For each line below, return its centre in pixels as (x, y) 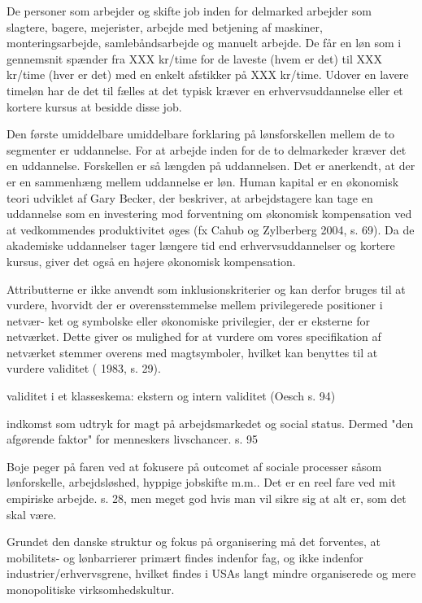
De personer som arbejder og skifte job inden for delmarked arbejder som (189, 11)
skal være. (32, 514)
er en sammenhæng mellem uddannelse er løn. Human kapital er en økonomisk (203, 181)
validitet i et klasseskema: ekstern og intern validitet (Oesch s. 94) (171, 396)
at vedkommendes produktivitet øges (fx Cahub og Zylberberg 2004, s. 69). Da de (211, 229)
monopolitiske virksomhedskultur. (91, 589)
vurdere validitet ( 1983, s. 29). (84, 368)
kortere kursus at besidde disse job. (94, 106)
